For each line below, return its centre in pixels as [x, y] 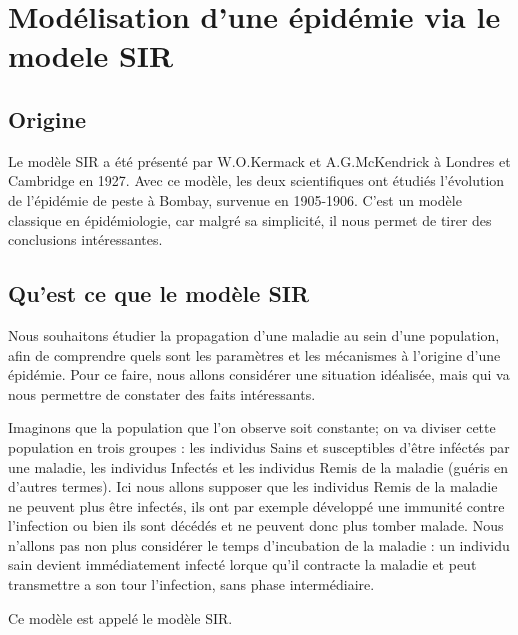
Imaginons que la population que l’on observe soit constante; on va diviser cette [252, 427]
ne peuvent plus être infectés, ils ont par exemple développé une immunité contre [256, 505]
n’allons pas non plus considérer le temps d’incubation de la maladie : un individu [259, 544]
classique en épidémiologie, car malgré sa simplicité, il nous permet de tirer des [250, 219]
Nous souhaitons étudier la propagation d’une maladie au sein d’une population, [254, 334]
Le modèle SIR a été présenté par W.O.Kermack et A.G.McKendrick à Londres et [259, 160]
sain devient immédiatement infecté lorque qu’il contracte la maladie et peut [242, 564]
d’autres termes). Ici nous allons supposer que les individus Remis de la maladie [253, 486]
